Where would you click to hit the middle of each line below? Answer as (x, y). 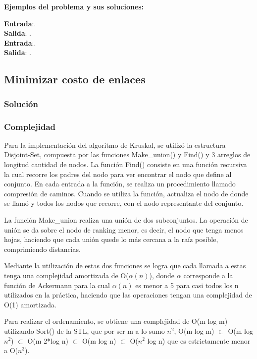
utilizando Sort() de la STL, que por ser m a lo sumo (84, 330)
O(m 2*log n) (48, 340)
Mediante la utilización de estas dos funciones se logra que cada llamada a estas (125, 266)
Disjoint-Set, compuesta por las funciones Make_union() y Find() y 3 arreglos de (127, 154)
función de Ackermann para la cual (57, 285)
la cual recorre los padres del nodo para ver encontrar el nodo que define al (118, 174)
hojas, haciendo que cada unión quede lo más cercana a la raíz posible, (111, 239)
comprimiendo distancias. (42, 249)
